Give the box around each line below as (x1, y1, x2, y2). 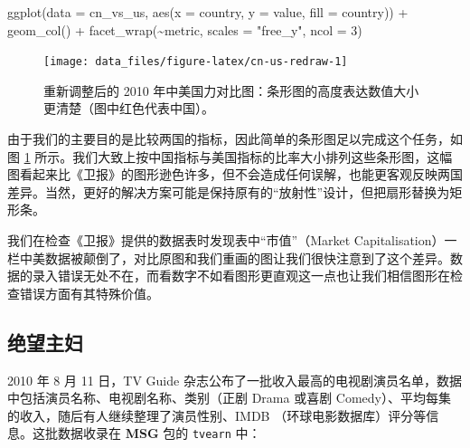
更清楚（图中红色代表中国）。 (43, 99, 214, 118)
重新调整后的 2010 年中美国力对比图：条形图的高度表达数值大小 (43, 81, 419, 100)
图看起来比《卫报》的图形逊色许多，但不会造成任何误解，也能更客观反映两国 (7, 165, 463, 184)
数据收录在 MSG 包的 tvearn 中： (57, 424, 261, 443)
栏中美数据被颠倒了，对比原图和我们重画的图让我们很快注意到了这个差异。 (7, 248, 450, 267)
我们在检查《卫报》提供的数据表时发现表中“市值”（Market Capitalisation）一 (7, 231, 457, 249)
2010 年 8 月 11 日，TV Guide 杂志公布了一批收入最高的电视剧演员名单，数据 (7, 370, 462, 389)
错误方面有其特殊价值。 (19, 283, 159, 302)
